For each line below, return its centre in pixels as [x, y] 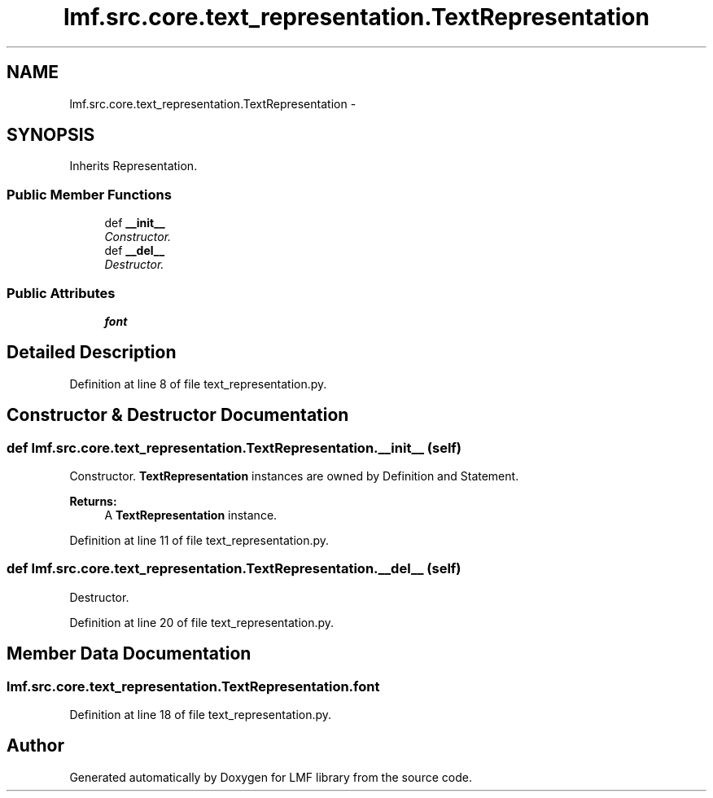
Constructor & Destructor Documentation [178, 415]
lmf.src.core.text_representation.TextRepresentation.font [193, 686]
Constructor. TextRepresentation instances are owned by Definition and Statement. [294, 476]
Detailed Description [92, 353]
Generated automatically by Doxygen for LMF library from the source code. [271, 777]
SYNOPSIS [51, 135]
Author [35, 746]
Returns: [93, 501]
